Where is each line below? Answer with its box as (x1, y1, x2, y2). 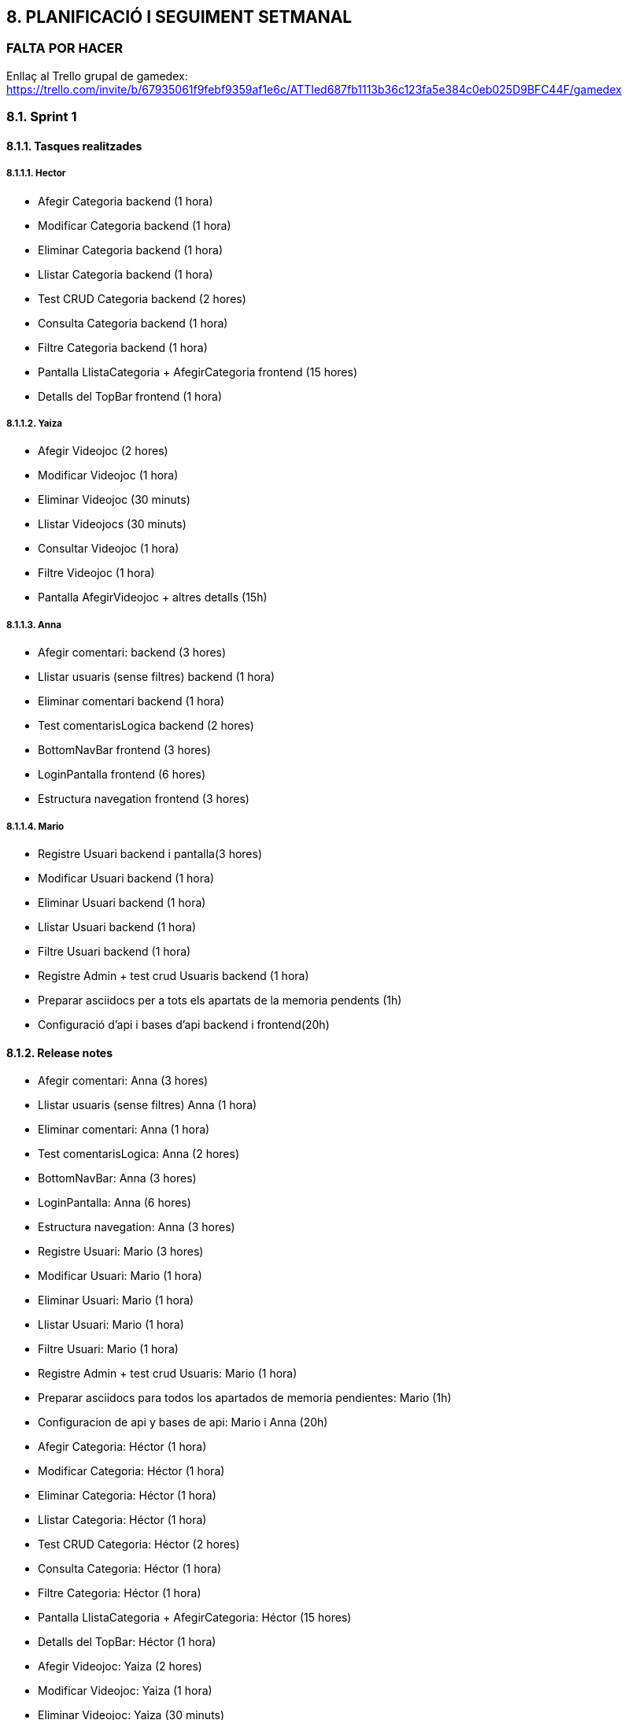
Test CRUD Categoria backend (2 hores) (38, 291, 246, 305)
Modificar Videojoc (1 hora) (38, 468, 179, 483)
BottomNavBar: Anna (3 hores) (38, 1171, 197, 1186)
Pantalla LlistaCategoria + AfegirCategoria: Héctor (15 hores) (38, 1611, 352, 1625)
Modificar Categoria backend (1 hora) (38, 218, 231, 232)
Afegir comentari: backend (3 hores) (38, 645, 227, 660)
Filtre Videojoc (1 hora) (38, 566, 155, 580)
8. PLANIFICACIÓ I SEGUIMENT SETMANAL (6, 7, 353, 27)
